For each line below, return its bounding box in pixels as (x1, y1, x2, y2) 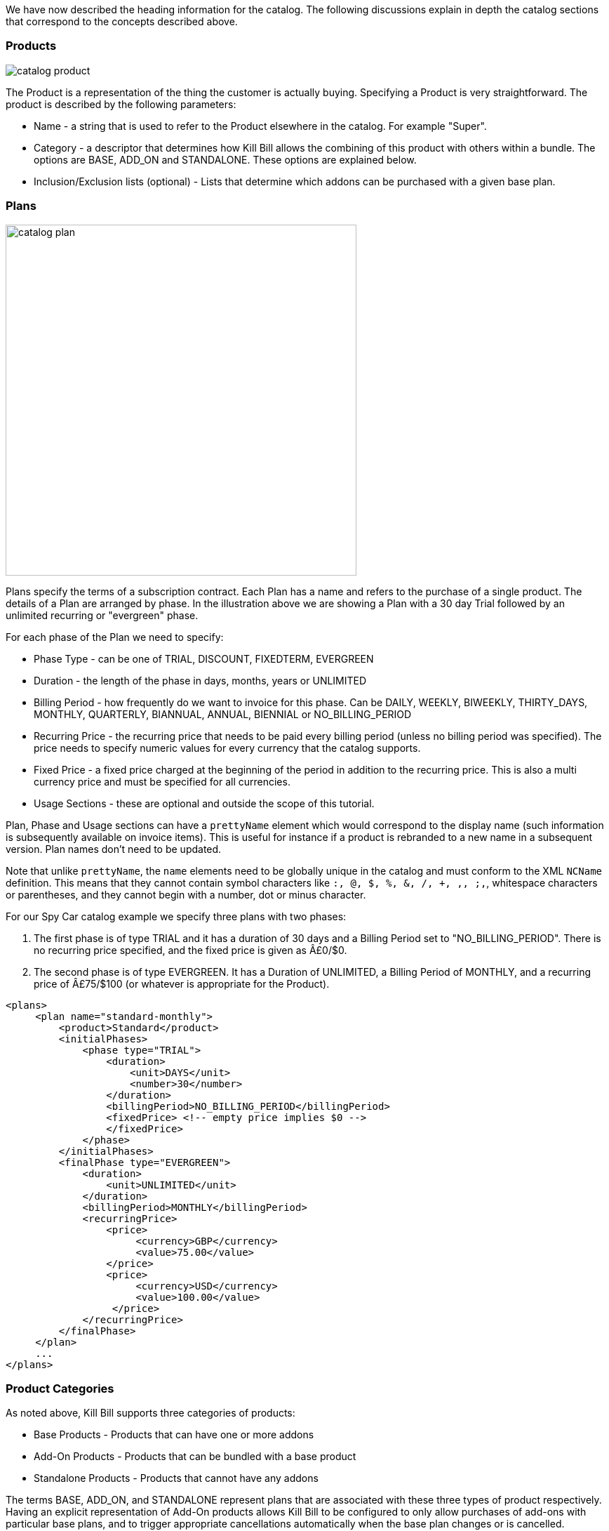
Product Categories (6, 1381, 114, 1396)
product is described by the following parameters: (6, 98, 236, 110)
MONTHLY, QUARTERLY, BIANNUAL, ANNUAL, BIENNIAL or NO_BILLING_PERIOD (34, 708, 412, 720)
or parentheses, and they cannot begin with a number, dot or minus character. (6, 888, 366, 901)
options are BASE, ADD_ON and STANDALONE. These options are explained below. (34, 153, 417, 166)
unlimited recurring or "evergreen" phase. (6, 609, 199, 621)
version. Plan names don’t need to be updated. (6, 842, 222, 855)
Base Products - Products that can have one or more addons (34, 1429, 314, 1441)
